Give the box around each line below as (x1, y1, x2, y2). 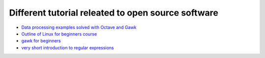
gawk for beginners (21, 38, 61, 44)
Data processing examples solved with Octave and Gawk (21, 24, 137, 30)
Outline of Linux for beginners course (21, 31, 97, 37)
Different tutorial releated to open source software (9, 7, 218, 18)
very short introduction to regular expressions (21, 44, 114, 51)
